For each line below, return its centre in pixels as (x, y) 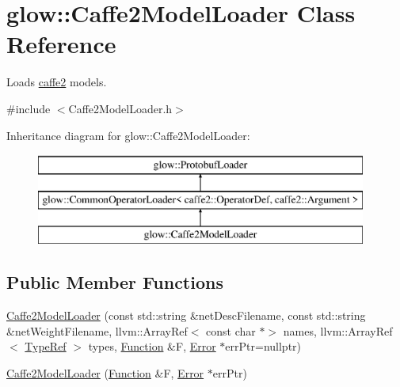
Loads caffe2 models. (57, 82)
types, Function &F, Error (152, 346)
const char (231, 330)
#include (29, 108)
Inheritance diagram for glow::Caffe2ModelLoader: (128, 135)
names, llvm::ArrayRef (338, 330)
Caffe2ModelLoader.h (120, 108)
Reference (61, 44)
